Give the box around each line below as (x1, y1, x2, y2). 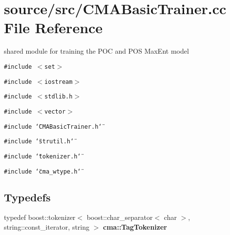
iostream (44, 78, 73, 85)
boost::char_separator (86, 212, 153, 222)
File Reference (4, 18, 103, 38)
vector (44, 108, 66, 115)
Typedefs (4, 189, 51, 204)
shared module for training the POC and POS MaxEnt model (4, 46, 189, 56)
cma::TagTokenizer (103, 221, 167, 232)
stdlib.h (44, 93, 73, 100)
